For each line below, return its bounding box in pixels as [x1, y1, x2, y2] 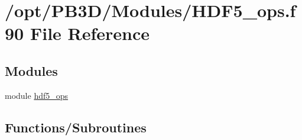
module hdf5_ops [5, 89, 69, 101]
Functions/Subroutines [5, 118, 147, 136]
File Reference [30, 21, 150, 45]
